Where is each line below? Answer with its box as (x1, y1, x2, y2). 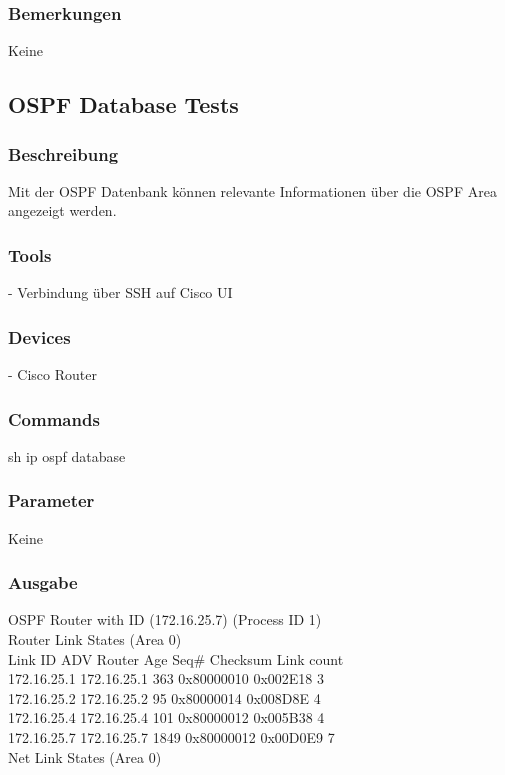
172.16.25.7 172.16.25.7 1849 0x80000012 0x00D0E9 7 (8, 727, 335, 748)
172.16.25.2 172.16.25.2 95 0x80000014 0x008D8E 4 (8, 687, 321, 708)
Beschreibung (8, 141, 119, 166)
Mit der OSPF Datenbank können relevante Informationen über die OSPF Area (8, 180, 497, 201)
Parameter (8, 488, 95, 513)
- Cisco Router (8, 364, 97, 385)
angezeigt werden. (8, 200, 117, 221)
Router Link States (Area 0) (8, 629, 182, 650)
